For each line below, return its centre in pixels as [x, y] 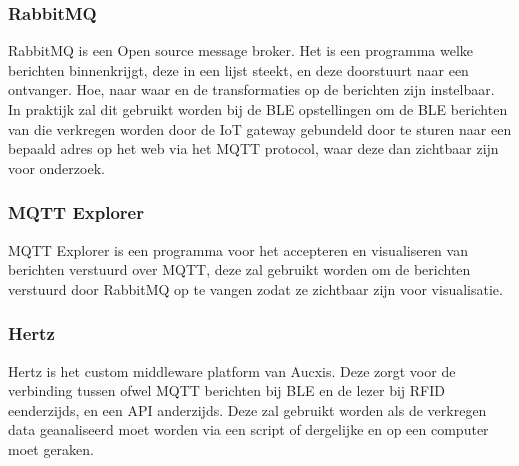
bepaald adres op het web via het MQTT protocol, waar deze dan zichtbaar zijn [253, 148]
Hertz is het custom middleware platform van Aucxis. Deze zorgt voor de [232, 370]
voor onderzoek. [56, 167]
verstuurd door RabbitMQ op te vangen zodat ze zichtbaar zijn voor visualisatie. [255, 288]
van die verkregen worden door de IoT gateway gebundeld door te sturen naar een [260, 128]
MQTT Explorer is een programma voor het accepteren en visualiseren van [238, 249]
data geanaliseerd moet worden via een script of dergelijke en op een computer [248, 429]
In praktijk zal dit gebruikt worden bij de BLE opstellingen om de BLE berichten [258, 109]
